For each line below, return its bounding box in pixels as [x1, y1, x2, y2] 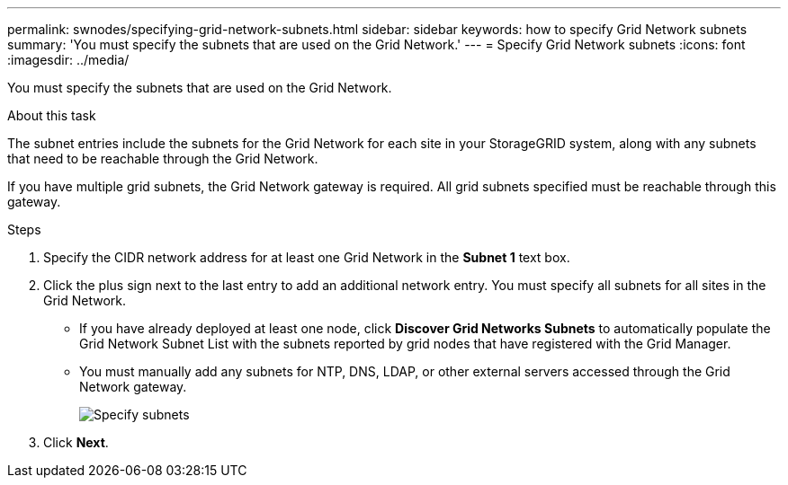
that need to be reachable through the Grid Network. [7, 151, 318, 166]
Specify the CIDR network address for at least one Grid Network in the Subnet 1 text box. [43, 250, 570, 265]
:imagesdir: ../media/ [7, 52, 130, 67]
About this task [7, 108, 96, 123]
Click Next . [43, 435, 109, 450]
